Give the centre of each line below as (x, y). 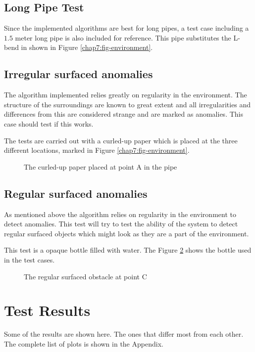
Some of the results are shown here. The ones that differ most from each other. (124, 334)
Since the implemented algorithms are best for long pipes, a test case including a (127, 28)
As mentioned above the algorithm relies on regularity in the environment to (120, 214)
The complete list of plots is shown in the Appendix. (84, 343)
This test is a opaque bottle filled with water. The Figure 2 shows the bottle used (128, 250)
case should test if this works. (49, 123)
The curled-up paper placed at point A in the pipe (101, 166)
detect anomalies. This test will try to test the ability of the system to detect (121, 224)
